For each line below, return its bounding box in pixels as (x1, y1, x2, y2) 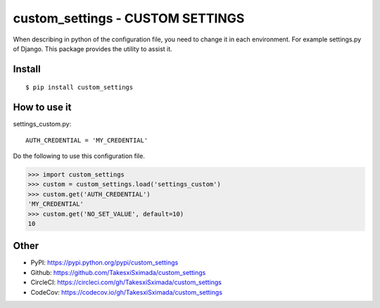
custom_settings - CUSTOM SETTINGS (13, 11, 245, 26)
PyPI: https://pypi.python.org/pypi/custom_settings (30, 258, 179, 267)
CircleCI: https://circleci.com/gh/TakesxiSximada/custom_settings (30, 278, 222, 287)
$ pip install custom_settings (25, 83, 134, 91)
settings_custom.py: (13, 120, 72, 128)
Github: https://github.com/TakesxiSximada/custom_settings (30, 268, 206, 276)
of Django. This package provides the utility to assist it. (13, 44, 172, 53)
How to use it (13, 102, 72, 114)
